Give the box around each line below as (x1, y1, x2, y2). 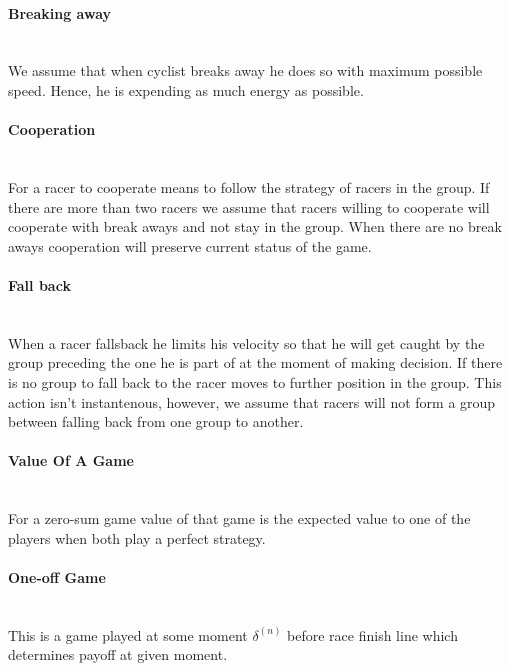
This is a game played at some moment (8, 624, 248, 645)
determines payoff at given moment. (8, 644, 228, 665)
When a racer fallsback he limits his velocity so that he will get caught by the (8, 332, 485, 353)
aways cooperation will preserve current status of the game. (8, 235, 372, 256)
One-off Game (8, 566, 106, 587)
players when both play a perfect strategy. (8, 527, 266, 548)
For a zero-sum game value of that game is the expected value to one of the (8, 508, 471, 529)
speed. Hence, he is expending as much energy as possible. (8, 79, 364, 100)
